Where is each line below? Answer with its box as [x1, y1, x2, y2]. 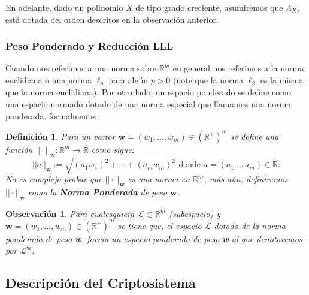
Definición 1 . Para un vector [5, 130, 116, 142]
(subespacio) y [169, 207, 221, 219]
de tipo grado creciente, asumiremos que [135, 1, 283, 13]
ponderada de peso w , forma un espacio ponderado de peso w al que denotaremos [5, 232, 302, 245]
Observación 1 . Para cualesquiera [5, 207, 135, 219]
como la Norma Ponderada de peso [28, 185, 167, 198]
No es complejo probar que [5, 173, 102, 185]
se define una [230, 130, 279, 142]
